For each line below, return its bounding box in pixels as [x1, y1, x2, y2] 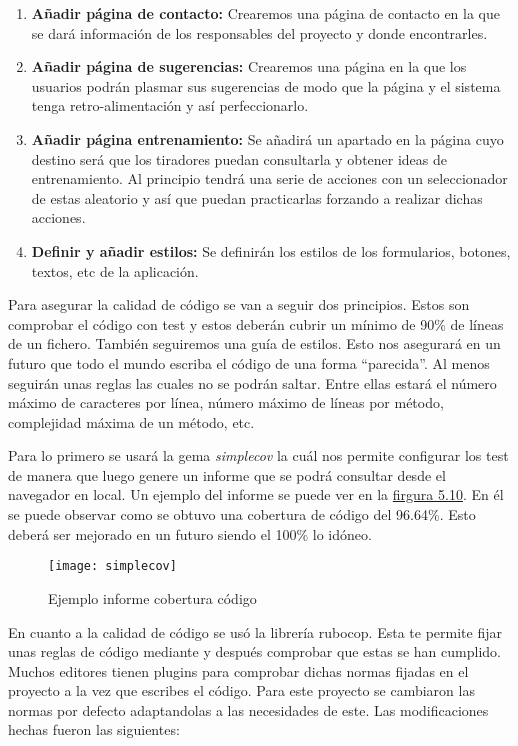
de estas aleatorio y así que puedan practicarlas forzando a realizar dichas [31, 187, 483, 208]
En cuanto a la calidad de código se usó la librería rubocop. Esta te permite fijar [8, 621, 502, 642]
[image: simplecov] [48, 559, 177, 574]
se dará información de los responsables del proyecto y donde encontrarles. [31, 22, 488, 43]
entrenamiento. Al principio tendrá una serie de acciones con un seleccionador [31, 168, 508, 189]
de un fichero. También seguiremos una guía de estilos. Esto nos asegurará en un [8, 333, 501, 354]
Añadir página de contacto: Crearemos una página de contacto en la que [31, 3, 500, 23]
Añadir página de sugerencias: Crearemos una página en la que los [31, 56, 467, 77]
